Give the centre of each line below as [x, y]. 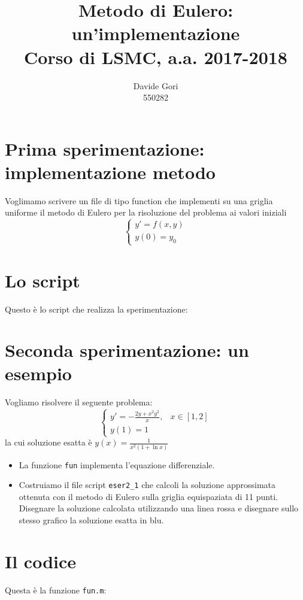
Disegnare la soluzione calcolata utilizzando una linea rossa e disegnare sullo [159, 508]
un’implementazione [156, 33]
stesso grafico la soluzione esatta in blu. [91, 520]
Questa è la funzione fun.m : [56, 590]
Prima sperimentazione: [105, 148]
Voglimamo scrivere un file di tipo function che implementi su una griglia [139, 200]
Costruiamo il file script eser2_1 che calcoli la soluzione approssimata [147, 485]
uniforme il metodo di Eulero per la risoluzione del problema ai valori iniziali [146, 212]
